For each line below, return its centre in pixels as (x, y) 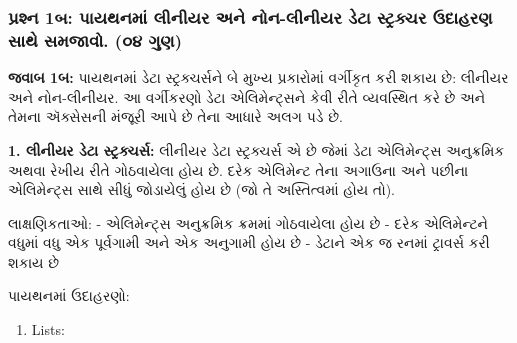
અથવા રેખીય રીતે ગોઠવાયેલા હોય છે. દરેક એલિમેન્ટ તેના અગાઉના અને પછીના (238, 169)
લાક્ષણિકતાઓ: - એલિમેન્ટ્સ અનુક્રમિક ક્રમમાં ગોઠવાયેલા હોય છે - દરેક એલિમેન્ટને (248, 222)
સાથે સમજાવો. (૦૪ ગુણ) (95, 39)
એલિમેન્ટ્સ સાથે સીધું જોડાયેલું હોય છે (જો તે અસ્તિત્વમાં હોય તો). (201, 189)
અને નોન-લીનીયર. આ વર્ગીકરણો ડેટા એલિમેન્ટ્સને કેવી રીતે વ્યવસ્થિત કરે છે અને (247, 96)
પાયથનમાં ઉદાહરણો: (69, 295)
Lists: (48, 329)
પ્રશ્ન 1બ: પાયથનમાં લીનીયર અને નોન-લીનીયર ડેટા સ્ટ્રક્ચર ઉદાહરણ (250, 16)
